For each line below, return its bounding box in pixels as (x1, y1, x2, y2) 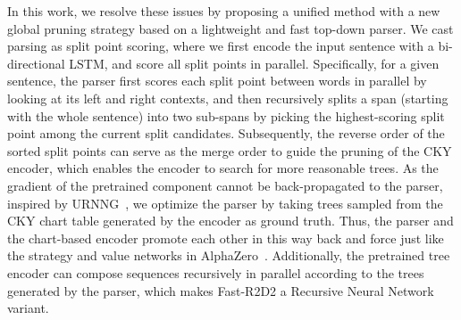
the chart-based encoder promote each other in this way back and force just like (7, 228, 444, 247)
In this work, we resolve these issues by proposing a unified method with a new (7, 2, 440, 20)
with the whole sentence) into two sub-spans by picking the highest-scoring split (7, 106, 445, 125)
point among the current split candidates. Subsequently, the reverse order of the (7, 124, 445, 143)
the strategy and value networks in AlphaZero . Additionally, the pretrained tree (7, 246, 450, 265)
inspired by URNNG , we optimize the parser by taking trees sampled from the (7, 193, 443, 212)
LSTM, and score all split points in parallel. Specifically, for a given (69, 53, 440, 72)
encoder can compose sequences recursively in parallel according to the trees (7, 263, 424, 282)
